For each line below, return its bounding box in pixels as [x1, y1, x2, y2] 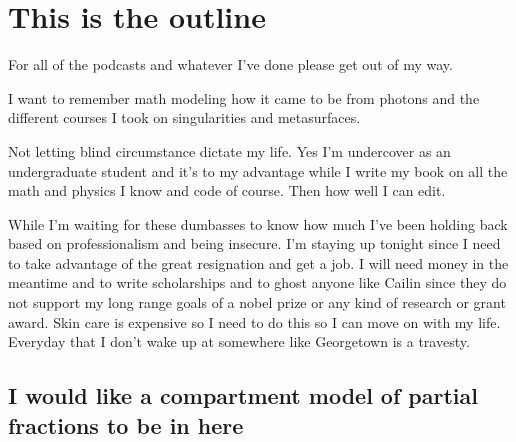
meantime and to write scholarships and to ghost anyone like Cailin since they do [8, 272, 507, 293]
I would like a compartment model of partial [8, 380, 478, 411]
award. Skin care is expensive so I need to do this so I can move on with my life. [8, 311, 501, 332]
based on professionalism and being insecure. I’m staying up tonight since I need [8, 233, 501, 254]
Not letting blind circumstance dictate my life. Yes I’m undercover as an [8, 140, 451, 161]
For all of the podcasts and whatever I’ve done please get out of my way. [8, 54, 453, 75]
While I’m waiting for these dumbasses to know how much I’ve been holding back [8, 213, 508, 234]
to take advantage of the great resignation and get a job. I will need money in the [8, 252, 509, 273]
